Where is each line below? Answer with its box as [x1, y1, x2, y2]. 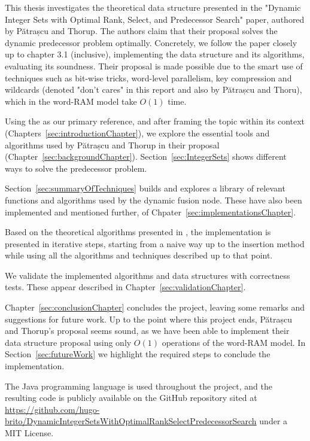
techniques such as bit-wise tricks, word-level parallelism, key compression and [5, 71, 292, 84]
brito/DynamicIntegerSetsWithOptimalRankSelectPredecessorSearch [5, 415, 257, 427]
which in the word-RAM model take [5, 95, 137, 107]
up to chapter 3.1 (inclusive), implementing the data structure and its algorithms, [5, 48, 305, 60]
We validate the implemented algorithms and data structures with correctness [5, 269, 290, 281]
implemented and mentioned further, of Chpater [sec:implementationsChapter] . [5, 205, 296, 218]
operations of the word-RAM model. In [162, 336, 306, 348]
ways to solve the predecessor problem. [5, 162, 147, 174]
